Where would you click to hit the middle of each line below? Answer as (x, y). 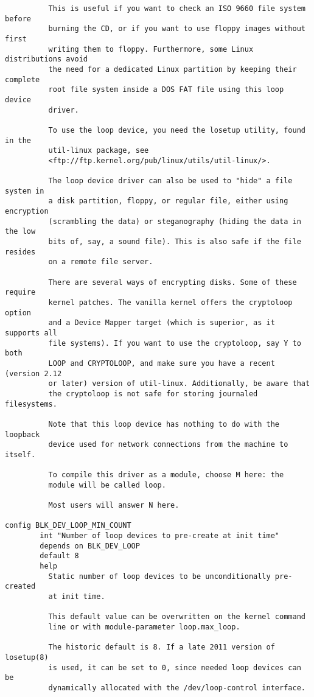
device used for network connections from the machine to (168, 445)
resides (20, 252)
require (20, 292)
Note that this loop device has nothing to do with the (164, 424)
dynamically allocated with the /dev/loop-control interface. (177, 688)
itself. (20, 454)
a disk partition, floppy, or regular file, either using (168, 201)
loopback (23, 434)
